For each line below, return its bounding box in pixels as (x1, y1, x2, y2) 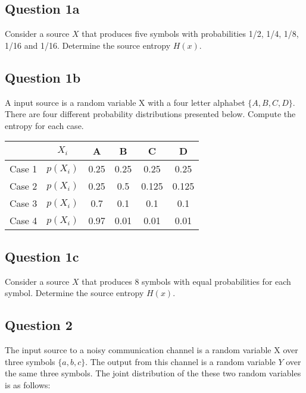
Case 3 (10, 196, 38, 210)
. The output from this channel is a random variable (85, 355, 276, 367)
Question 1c (5, 247, 79, 265)
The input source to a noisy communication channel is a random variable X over (5, 343, 298, 356)
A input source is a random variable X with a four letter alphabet (5, 96, 245, 108)
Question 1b (5, 68, 81, 86)
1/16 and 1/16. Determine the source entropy (5, 39, 171, 51)
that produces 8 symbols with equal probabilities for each (82, 275, 291, 287)
